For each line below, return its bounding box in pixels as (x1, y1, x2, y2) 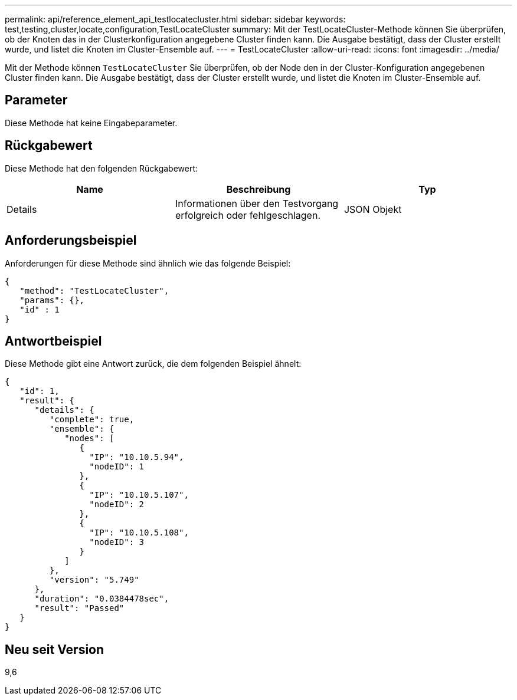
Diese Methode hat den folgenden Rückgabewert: (5, 163, 198, 173)
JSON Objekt (343, 203, 402, 215)
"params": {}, (19, 295, 84, 305)
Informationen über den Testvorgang (175, 197, 339, 209)
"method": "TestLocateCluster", (19, 285, 169, 295)
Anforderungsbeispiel (5, 233, 137, 248)
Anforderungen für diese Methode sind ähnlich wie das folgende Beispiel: (5, 258, 291, 268)
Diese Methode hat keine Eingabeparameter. (5, 117, 178, 128)
